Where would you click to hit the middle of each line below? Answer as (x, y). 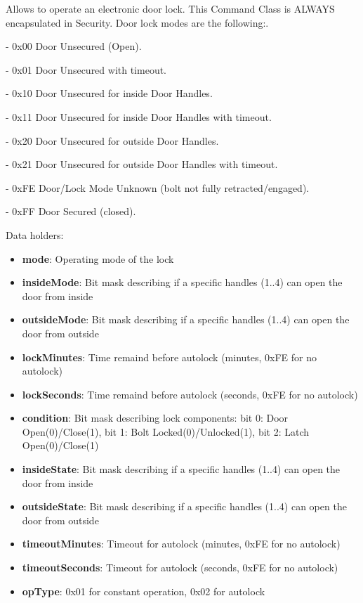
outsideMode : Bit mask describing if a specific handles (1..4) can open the (186, 319)
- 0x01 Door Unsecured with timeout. (86, 69)
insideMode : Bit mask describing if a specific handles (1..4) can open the (182, 282)
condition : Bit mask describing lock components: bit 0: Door (155, 418)
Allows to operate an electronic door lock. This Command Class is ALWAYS (170, 8)
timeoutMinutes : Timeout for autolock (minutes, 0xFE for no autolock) (181, 544)
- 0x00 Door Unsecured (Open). (74, 46)
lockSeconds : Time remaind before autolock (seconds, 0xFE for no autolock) (190, 394)
